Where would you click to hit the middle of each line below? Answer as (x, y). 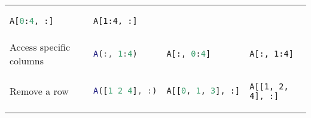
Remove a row (39, 91)
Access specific (40, 47)
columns (27, 61)
